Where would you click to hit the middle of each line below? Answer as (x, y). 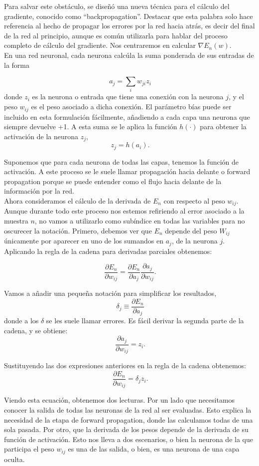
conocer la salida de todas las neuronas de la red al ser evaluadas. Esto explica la (128, 410)
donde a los (21, 321)
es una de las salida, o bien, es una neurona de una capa (154, 449)
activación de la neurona (41, 136)
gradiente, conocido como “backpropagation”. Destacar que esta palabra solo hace (129, 16)
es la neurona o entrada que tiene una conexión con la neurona (128, 97)
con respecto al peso (194, 201)
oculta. (14, 459)
